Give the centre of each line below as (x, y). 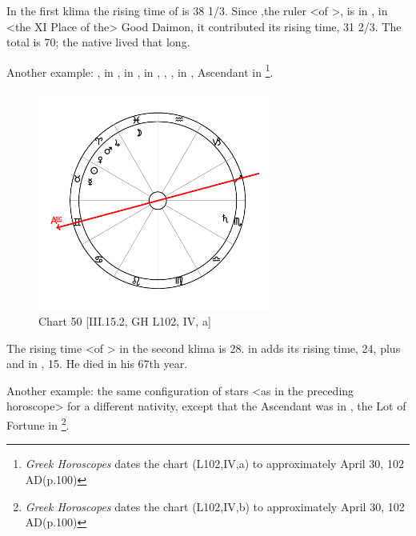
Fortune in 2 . (38, 424)
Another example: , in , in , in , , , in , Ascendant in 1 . (140, 70)
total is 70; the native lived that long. (98, 42)
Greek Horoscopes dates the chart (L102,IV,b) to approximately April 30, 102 (215, 506)
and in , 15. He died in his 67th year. (97, 364)
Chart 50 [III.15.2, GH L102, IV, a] (125, 321)
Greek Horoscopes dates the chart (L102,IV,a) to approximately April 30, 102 (214, 464)
